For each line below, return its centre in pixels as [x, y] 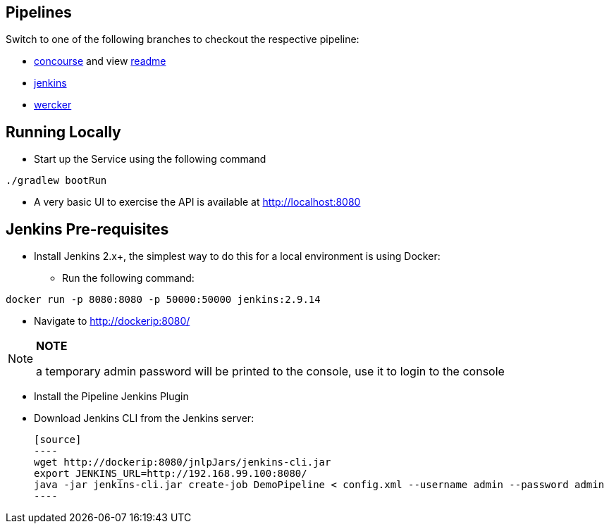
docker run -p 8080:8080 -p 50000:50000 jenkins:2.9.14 [163, 300]
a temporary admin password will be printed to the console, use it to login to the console [270, 372]
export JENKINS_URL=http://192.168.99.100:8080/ [171, 474]
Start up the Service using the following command [150, 159]
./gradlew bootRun [56, 181]
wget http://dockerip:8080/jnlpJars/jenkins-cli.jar [183, 462]
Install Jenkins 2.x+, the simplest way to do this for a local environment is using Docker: [237, 256]
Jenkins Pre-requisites [87, 229]
